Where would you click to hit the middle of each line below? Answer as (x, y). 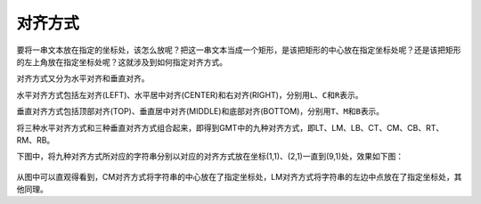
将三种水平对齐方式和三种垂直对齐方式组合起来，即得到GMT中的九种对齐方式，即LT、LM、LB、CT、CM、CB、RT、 (230, 127)
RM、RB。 (36, 140)
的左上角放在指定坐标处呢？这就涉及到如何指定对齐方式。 (122, 61)
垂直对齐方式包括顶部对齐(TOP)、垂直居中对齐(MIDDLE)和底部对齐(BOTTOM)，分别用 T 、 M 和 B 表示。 (200, 111)
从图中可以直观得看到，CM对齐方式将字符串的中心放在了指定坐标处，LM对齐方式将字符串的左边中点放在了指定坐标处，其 (239, 176)
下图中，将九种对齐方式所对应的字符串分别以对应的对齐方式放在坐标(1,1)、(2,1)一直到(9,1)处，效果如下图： (210, 157)
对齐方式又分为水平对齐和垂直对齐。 (83, 78)
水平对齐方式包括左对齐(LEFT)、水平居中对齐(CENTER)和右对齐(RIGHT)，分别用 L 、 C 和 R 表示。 (190, 94)
